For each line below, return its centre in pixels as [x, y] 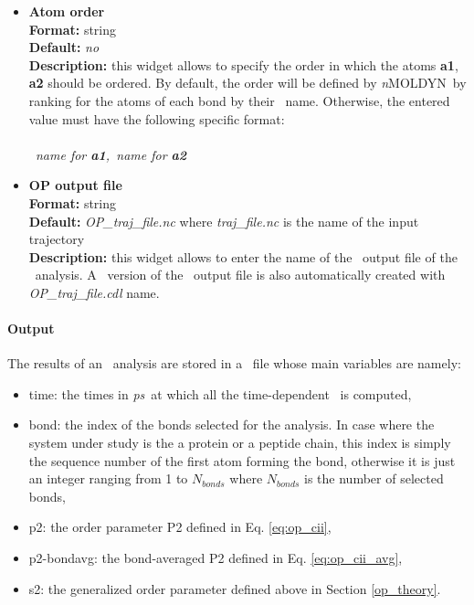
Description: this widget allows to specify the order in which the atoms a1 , [243, 64]
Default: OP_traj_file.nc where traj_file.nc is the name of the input [224, 221]
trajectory [57, 239]
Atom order [67, 11]
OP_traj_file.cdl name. [94, 292]
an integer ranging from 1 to [108, 478]
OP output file [75, 185]
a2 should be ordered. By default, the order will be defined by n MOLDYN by [248, 83]
